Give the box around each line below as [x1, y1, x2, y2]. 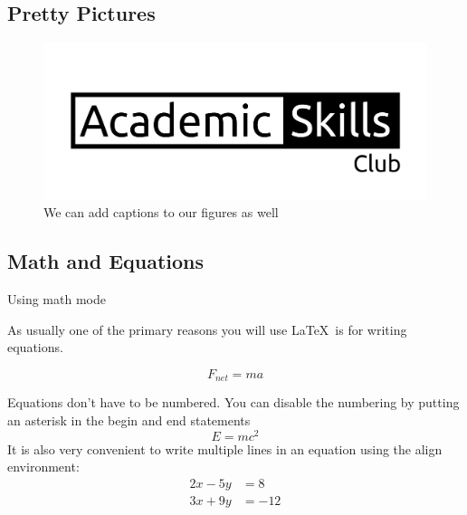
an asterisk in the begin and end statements [7, 411, 251, 430]
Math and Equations [7, 247, 205, 275]
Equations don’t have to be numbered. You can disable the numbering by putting [7, 393, 460, 412]
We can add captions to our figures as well [43, 203, 279, 222]
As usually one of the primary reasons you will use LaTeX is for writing [7, 319, 407, 339]
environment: [7, 457, 80, 476]
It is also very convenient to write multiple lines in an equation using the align [7, 439, 443, 458]
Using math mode [7, 290, 106, 309]
